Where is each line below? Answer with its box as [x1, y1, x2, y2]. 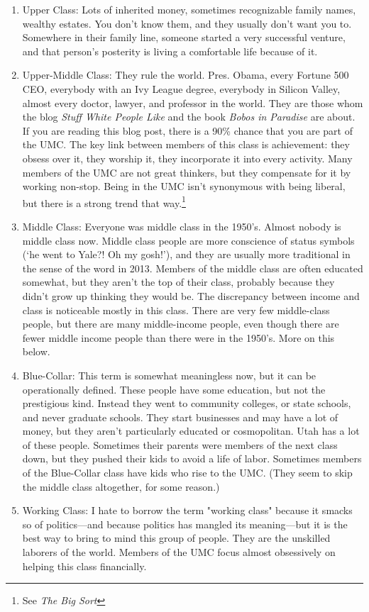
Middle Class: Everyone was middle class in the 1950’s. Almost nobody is [22, 218, 341, 233]
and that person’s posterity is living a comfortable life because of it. [22, 43, 318, 58]
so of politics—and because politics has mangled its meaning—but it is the [22, 516, 348, 531]
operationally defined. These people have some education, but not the [22, 382, 326, 396]
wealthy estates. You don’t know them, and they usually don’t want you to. [22, 16, 352, 30]
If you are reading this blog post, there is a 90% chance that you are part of [22, 123, 353, 138]
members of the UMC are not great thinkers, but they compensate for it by [22, 165, 351, 179]
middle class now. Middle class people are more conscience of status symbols [22, 233, 355, 247]
